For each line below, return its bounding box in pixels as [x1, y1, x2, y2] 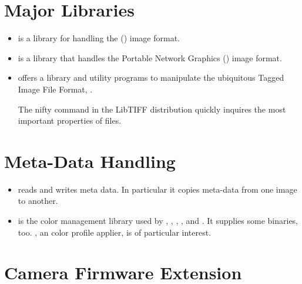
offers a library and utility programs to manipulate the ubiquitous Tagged [18, 71, 284, 84]
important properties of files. [18, 114, 122, 127]
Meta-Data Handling [4, 148, 176, 173]
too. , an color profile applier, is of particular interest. [18, 226, 212, 238]
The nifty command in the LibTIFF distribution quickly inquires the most [18, 103, 286, 115]
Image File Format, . [18, 82, 93, 95]
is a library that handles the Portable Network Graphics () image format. [18, 51, 282, 64]
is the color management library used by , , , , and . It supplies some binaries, [18, 214, 298, 226]
